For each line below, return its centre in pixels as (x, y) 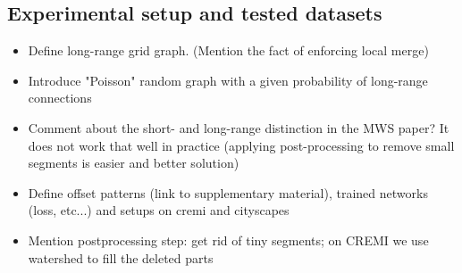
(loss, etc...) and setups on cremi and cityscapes (159, 210)
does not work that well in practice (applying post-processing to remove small (241, 145)
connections (60, 98)
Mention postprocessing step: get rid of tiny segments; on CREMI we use (228, 240)
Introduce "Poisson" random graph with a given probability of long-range (228, 80)
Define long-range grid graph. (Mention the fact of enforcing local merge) (228, 50)
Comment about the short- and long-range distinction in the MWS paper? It (239, 127)
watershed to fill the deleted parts (121, 257)
